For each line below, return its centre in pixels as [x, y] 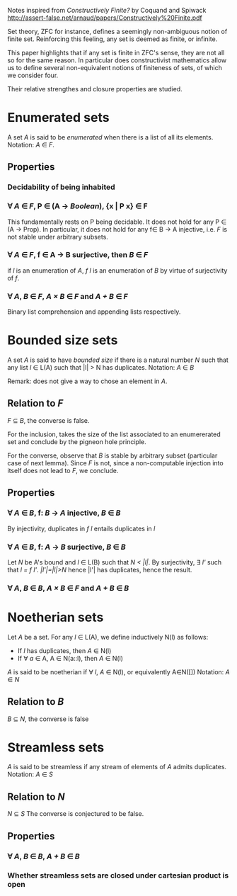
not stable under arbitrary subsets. [58, 237]
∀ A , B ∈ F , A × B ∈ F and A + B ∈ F [68, 296]
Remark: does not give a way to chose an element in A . [87, 381]
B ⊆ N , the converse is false [48, 719]
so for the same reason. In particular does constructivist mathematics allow [117, 60]
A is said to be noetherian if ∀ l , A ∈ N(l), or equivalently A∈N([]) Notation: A [118, 671]
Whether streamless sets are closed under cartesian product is [118, 875]
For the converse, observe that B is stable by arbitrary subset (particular [112, 455]
